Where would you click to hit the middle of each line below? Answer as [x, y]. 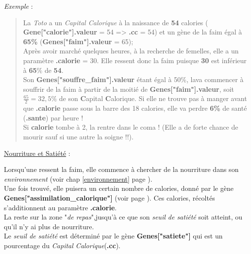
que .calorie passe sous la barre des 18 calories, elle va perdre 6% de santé [135, 108]
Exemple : [18, 6]
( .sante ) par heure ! [53, 117]
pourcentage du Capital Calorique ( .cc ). [62, 245]
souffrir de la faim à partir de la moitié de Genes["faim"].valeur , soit [129, 89]
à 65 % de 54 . [43, 70]
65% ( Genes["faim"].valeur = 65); [78, 41]
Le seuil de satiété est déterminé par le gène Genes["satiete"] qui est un [113, 236]
